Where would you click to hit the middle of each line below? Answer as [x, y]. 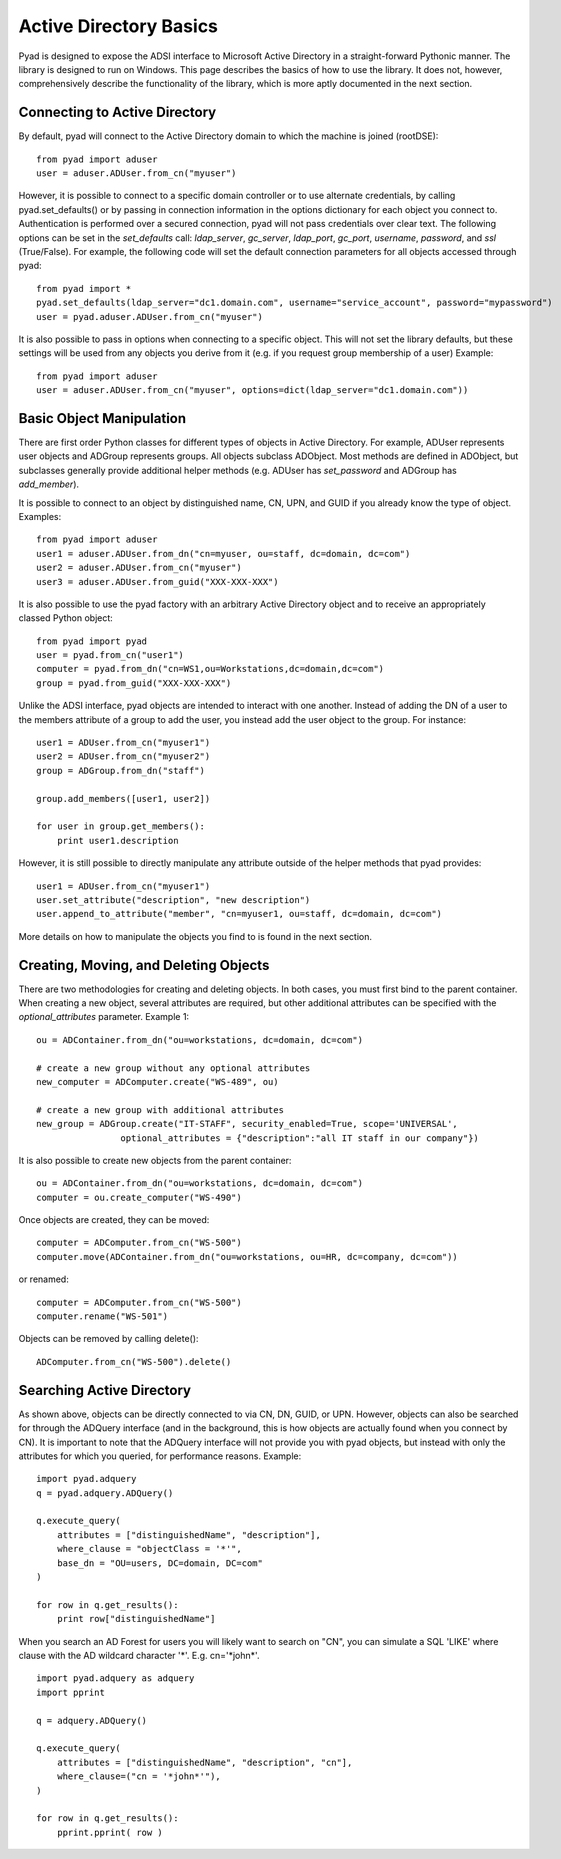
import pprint [70, 1692]
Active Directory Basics [118, 26]
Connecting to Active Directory [117, 112]
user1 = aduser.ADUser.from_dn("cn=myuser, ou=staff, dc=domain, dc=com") [223, 553]
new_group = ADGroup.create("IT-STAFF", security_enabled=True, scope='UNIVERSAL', [247, 1124]
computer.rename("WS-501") [102, 1316]
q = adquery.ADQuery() [92, 1720]
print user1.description [117, 840]
